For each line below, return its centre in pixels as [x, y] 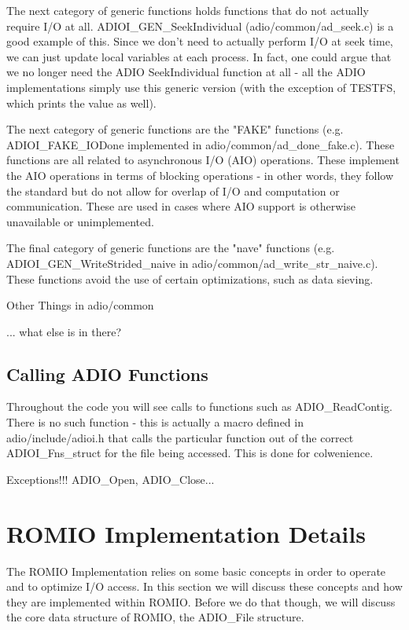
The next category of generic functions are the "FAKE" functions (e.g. [175, 129]
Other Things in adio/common [80, 305]
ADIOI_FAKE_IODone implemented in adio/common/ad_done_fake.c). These [201, 144]
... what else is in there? [64, 331]
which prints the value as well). [81, 103]
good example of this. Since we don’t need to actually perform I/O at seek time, [200, 41]
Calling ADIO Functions [107, 374]
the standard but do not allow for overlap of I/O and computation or [173, 190]
